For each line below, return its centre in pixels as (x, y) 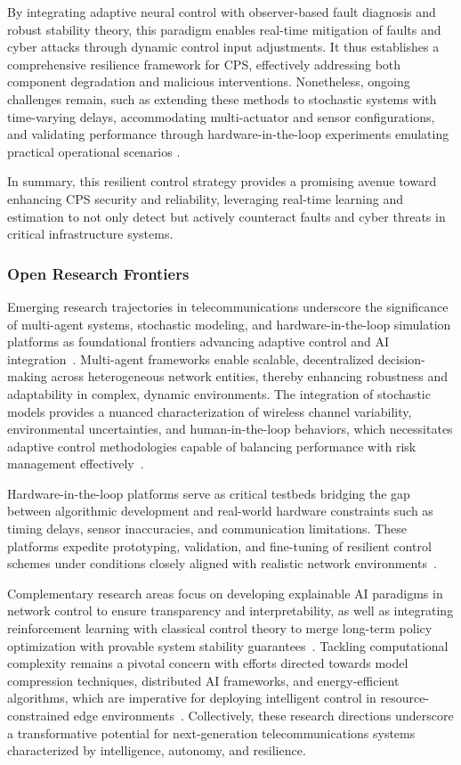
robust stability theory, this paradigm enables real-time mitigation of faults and (224, 29)
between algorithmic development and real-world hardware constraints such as (220, 511)
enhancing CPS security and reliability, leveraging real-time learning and (206, 198)
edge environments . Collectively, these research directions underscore (263, 715)
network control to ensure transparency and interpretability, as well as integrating (230, 610)
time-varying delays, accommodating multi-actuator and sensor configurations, (221, 116)
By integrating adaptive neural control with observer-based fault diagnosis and (222, 12)
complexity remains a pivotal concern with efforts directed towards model (208, 663)
